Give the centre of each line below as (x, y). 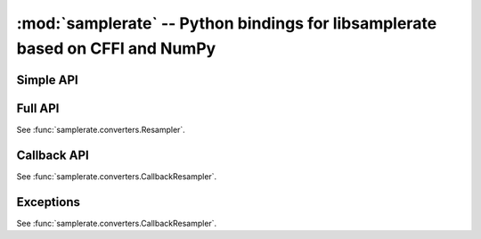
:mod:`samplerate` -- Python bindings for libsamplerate (227, 23)
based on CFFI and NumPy (116, 48)
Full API (38, 108)
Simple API (48, 80)
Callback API (53, 155)
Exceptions (48, 202)
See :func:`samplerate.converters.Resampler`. (101, 129)
